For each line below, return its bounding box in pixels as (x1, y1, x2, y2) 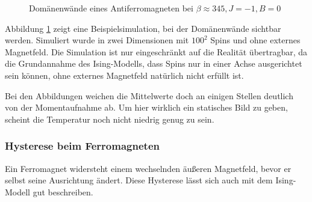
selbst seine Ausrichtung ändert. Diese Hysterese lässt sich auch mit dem (5, 174, 273, 186)
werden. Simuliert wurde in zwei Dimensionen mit (5, 34, 189, 46)
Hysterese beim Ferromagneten (5, 138, 160, 153)
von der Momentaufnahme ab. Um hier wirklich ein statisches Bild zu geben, (5, 101, 288, 114)
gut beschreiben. (33, 185, 93, 198)
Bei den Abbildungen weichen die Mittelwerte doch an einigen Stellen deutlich (5, 89, 293, 102)
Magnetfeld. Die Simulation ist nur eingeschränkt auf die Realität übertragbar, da (5, 45, 308, 58)
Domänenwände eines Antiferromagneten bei (29, 2, 193, 14)
